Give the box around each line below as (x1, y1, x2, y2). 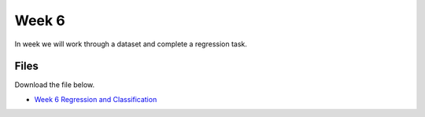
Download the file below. (14, 80, 95, 90)
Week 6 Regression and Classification (34, 94, 157, 104)
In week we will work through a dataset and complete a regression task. (14, 39, 248, 49)
